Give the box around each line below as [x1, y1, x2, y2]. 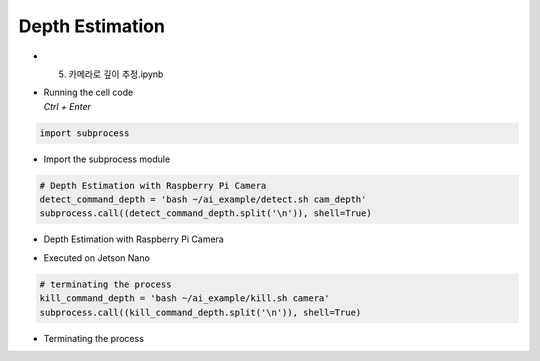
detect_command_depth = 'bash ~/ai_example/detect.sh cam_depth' [39, 194, 367, 205]
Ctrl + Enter [43, 100, 92, 112]
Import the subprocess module [43, 153, 171, 165]
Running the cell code [43, 86, 134, 99]
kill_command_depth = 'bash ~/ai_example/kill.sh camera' [39, 293, 330, 304]
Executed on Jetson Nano [43, 251, 150, 264]
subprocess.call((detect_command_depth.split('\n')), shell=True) [39, 208, 372, 219]
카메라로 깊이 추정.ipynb [68, 68, 164, 80]
